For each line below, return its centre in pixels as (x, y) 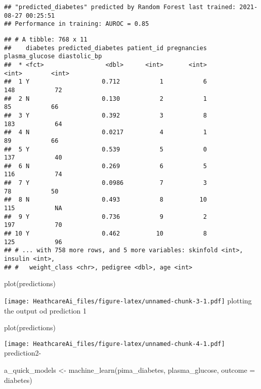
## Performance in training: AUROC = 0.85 (77, 24)
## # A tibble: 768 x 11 (46, 39)
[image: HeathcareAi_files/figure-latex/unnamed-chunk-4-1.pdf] (115, 344)
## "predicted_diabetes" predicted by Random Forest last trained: (120, 7)
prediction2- (23, 353)
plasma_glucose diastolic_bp (53, 56)
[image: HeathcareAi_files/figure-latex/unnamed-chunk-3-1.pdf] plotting (128, 300)
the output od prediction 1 (46, 310)
